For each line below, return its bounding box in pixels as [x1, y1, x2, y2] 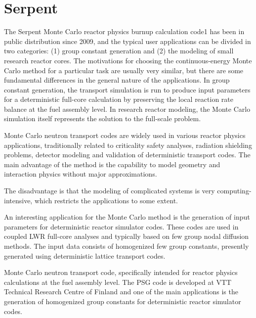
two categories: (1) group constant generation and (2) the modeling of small [4, 45, 234, 56]
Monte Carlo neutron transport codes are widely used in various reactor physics [4, 130, 246, 140]
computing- [217, 185, 252, 196]
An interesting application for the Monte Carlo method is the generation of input [4, 212, 250, 222]
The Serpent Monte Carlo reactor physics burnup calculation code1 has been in [4, 26, 245, 37]
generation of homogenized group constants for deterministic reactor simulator [4, 296, 241, 306]
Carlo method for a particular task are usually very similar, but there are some [4, 65, 244, 75]
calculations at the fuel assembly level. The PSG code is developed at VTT [4, 276, 232, 287]
